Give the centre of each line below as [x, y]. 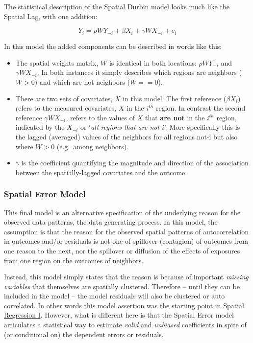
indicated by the [40, 127]
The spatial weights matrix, [57, 62]
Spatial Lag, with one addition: [51, 16]
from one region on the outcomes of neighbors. [74, 260]
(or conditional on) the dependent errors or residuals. [84, 334]
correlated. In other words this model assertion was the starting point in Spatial [124, 305]
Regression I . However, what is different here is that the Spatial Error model [119, 315]
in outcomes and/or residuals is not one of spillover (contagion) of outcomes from [126, 241]
